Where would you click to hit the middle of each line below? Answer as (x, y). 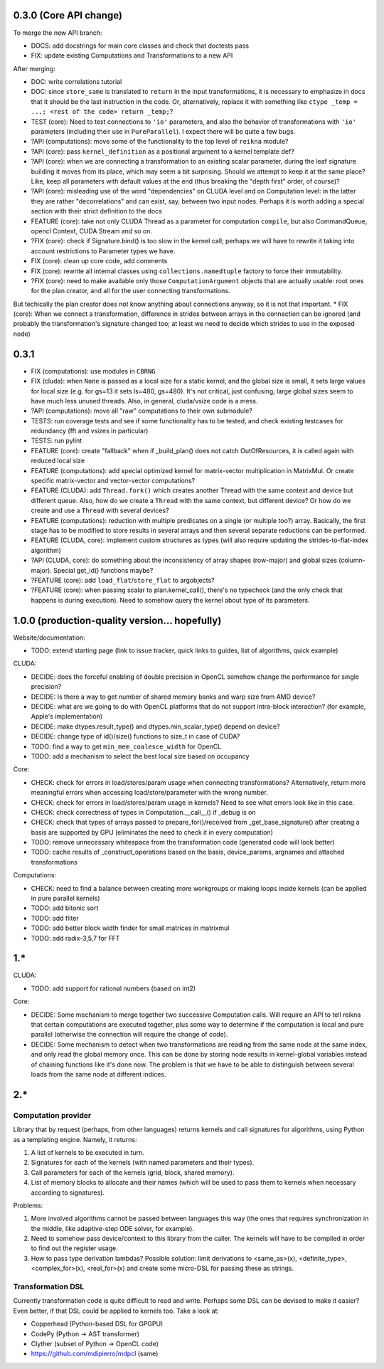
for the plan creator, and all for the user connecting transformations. (130, 291)
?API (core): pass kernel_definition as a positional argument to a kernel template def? (162, 151)
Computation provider (52, 1115)
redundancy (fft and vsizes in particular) (90, 431)
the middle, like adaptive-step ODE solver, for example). (113, 1228)
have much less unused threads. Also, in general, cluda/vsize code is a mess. (144, 401)
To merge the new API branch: (58, 33)
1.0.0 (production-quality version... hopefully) (117, 620)
